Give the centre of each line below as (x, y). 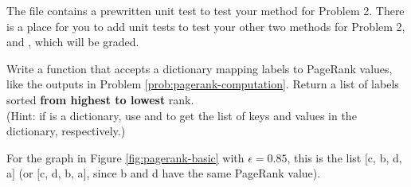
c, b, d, (385, 157)
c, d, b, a (62, 173)
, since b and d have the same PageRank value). (204, 173)
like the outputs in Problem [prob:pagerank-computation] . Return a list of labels (203, 84)
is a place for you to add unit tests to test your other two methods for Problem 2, (206, 26)
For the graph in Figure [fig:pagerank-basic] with (125, 157)
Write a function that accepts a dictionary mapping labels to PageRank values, (200, 68)
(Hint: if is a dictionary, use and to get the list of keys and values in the (182, 115)
